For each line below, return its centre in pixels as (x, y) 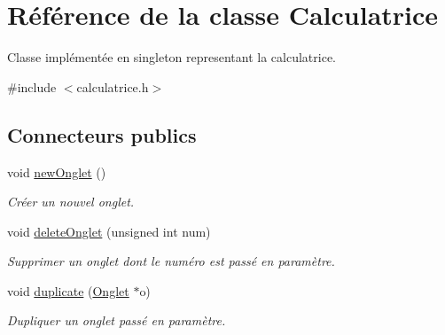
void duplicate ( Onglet (68, 290)
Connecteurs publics (102, 134)
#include (32, 86)
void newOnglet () (57, 171)
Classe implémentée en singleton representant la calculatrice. (172, 57)
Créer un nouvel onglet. (71, 202)
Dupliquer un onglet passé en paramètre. (117, 320)
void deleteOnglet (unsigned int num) (109, 231)
